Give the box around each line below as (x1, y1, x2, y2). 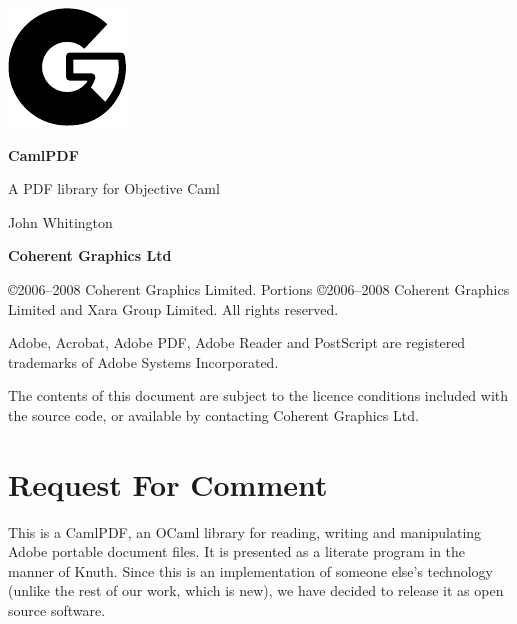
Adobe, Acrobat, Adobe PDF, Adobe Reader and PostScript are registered (8, 332, 466, 353)
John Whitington (8, 211, 113, 232)
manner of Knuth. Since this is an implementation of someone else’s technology (8, 560, 493, 581)
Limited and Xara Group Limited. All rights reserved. (8, 298, 339, 319)
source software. (8, 600, 106, 621)
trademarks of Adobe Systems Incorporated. (8, 351, 279, 372)
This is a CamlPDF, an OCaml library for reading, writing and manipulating (8, 521, 482, 542)
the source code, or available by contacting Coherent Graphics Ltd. (8, 404, 419, 425)
